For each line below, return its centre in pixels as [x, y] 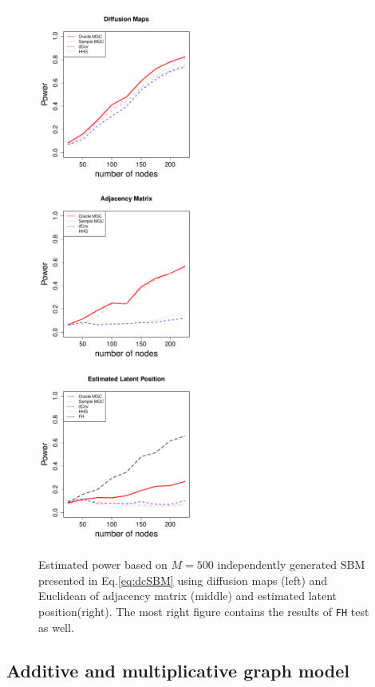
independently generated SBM [291, 565]
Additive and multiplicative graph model [178, 670]
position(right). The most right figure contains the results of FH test [204, 611]
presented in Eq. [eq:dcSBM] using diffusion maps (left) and [183, 580]
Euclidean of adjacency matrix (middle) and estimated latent [188, 596]
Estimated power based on [103, 565]
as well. [56, 627]
